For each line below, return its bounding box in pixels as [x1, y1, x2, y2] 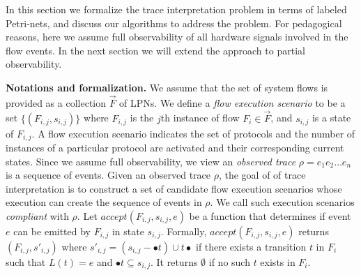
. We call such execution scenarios [210, 195, 355, 209]
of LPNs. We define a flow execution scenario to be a [119, 95, 346, 110]
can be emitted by [13, 224, 91, 239]
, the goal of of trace [218, 168, 306, 182]
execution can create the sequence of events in [6, 195, 202, 209]
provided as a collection [6, 95, 107, 110]
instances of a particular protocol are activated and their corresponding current [6, 140, 344, 155]
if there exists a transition [196, 239, 307, 254]
